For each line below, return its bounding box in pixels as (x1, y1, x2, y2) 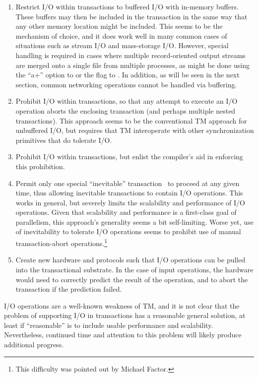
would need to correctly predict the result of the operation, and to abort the (15, 274, 248, 284)
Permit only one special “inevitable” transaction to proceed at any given (15, 178, 240, 188)
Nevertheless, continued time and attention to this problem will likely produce (4, 329, 242, 340)
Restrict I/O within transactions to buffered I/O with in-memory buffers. (15, 1, 239, 11)
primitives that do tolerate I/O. (15, 134, 112, 145)
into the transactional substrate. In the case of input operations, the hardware (15, 264, 254, 274)
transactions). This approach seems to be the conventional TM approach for (15, 115, 247, 126)
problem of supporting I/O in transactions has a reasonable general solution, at (4, 310, 246, 320)
